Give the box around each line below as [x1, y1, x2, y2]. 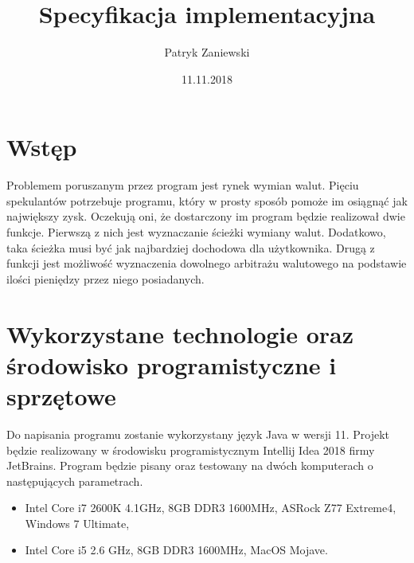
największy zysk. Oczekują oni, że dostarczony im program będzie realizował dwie [6, 208, 405, 225]
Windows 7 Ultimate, [25, 514, 130, 531]
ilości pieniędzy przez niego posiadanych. [6, 270, 205, 287]
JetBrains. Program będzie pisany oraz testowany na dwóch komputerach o [6, 457, 373, 474]
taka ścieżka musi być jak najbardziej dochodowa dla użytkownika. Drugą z [6, 239, 375, 256]
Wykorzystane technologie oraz [6, 317, 354, 350]
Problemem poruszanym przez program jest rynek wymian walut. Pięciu [6, 177, 359, 194]
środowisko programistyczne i [6, 348, 337, 381]
